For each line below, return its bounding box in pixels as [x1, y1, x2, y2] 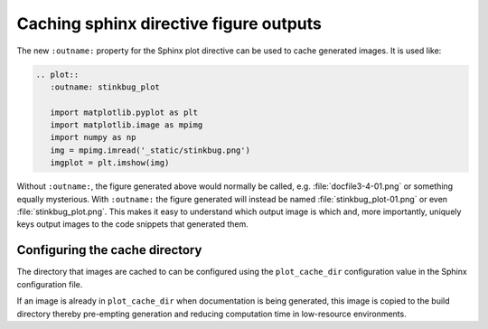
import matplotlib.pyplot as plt [50, 107, 199, 117]
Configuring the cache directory [16, 242, 202, 258]
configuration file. [16, 278, 83, 289]
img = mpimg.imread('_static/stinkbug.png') [50, 145, 250, 155]
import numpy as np [50, 132, 136, 143]
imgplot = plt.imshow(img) [50, 158, 170, 168]
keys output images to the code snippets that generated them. [16, 219, 249, 230]
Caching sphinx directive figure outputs [16, 14, 323, 33]
